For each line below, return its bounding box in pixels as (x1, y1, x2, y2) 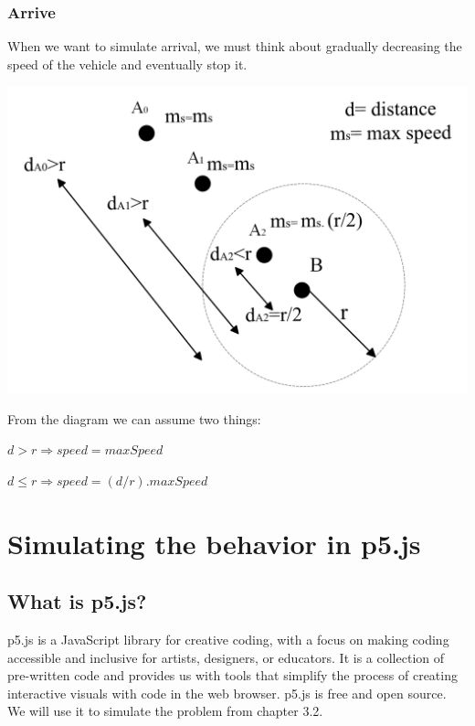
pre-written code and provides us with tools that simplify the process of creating (7, 666, 458, 685)
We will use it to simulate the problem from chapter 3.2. (7, 701, 323, 721)
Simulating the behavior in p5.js (7, 524, 421, 561)
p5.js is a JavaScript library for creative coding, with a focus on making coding (7, 630, 449, 649)
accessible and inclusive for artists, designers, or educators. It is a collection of (7, 647, 445, 667)
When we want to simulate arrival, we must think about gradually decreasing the (7, 37, 462, 56)
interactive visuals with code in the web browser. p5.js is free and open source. (7, 683, 447, 702)
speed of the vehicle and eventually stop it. (7, 54, 248, 73)
